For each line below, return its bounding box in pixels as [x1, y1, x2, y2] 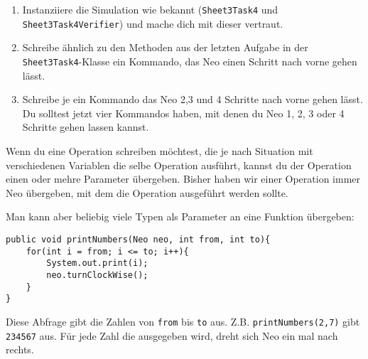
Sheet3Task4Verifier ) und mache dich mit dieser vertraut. [22, 16, 283, 31]
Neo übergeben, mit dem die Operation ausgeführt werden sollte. [6, 185, 288, 200]
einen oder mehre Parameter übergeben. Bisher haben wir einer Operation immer [6, 171, 361, 186]
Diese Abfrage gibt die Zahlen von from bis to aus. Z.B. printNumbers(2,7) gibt [6, 314, 360, 328]
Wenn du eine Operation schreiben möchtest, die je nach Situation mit [6, 143, 313, 158]
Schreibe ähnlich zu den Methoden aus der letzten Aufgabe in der [22, 40, 308, 55]
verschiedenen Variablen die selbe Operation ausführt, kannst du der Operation [6, 157, 352, 172]
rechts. [6, 342, 34, 357]
